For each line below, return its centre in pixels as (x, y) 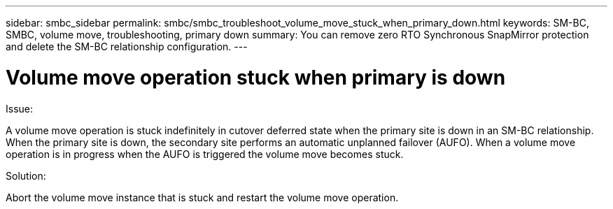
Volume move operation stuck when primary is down (256, 77)
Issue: (20, 108)
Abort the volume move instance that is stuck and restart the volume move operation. (202, 197)
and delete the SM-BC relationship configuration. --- (127, 46)
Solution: (26, 175)
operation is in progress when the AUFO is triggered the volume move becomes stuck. (205, 154)
